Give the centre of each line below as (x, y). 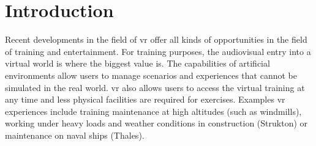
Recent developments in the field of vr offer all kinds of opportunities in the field (156, 39)
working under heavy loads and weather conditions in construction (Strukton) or (156, 123)
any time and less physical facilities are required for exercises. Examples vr (145, 99)
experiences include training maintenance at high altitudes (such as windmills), (153, 111)
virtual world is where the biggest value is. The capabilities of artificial (137, 63)
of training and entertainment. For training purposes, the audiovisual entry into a (158, 51)
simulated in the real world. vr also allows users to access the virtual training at (155, 87)
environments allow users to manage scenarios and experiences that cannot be (151, 75)
